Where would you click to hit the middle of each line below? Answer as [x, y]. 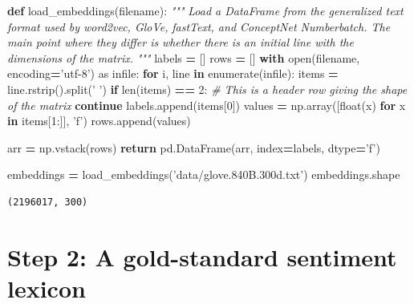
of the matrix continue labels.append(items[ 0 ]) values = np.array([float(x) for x [207, 105]
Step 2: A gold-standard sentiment [202, 256]
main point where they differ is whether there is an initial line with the [181, 42]
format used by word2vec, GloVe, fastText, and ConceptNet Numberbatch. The [199, 26]
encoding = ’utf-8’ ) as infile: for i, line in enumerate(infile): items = [173, 73]
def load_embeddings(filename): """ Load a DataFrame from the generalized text [205, 10]
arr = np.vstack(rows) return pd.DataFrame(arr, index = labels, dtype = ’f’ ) [194, 147]
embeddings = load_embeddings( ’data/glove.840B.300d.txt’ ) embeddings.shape [204, 174]
